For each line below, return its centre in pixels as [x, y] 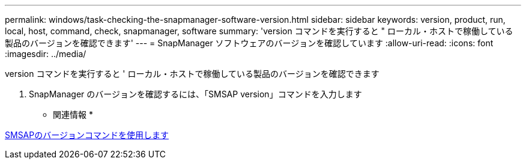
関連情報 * [73, 114]
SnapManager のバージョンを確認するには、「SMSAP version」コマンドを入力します [195, 94]
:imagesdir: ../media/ [46, 54]
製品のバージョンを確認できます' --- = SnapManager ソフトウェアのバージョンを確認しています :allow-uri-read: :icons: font [249, 43]
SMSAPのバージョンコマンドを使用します [87, 135]
